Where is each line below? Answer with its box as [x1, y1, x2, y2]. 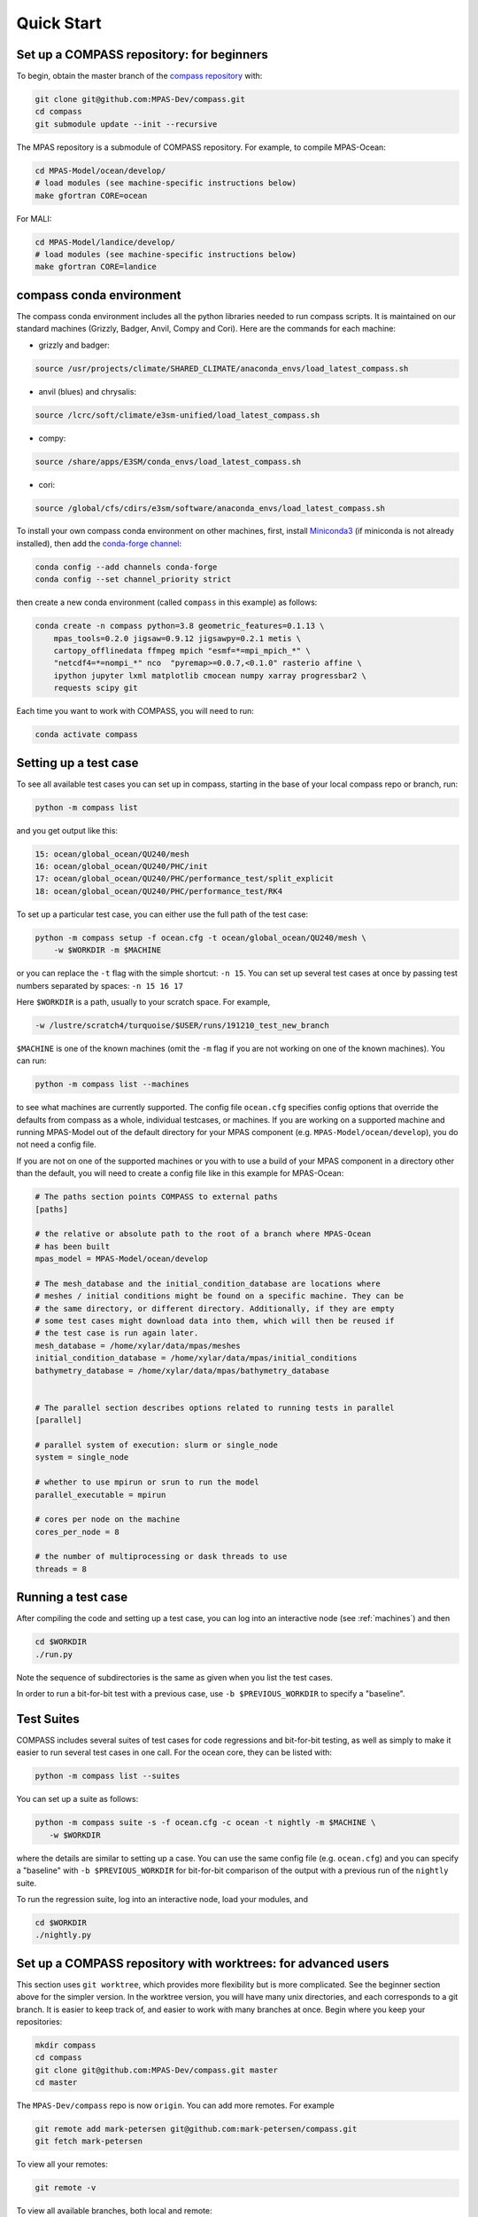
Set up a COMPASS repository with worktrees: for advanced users [16, 1955, 389, 1970]
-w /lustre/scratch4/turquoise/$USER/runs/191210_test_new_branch [35, 1020, 329, 1030]
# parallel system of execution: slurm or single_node [35, 1439, 278, 1450]
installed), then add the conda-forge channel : [16, 537, 182, 549]
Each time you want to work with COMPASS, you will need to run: [16, 706, 254, 717]
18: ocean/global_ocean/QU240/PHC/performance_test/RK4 [35, 886, 283, 896]
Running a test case [16, 1590, 128, 1605]
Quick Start [16, 13, 102, 33]
